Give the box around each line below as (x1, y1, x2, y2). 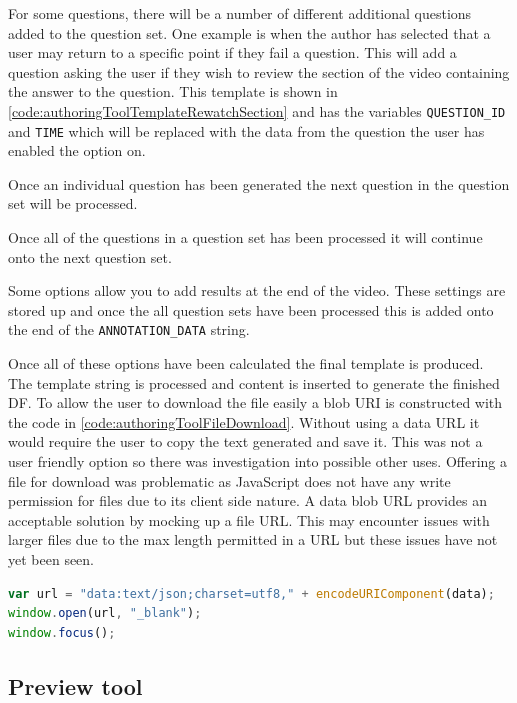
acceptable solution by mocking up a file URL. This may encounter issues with (8, 509, 490, 530)
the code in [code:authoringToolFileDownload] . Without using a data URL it (8, 411, 480, 432)
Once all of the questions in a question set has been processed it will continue (8, 227, 483, 248)
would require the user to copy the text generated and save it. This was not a (8, 431, 483, 452)
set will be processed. (8, 193, 138, 214)
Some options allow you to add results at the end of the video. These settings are (8, 280, 506, 301)
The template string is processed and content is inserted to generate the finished (8, 372, 500, 393)
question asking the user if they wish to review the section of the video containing (8, 61, 510, 82)
